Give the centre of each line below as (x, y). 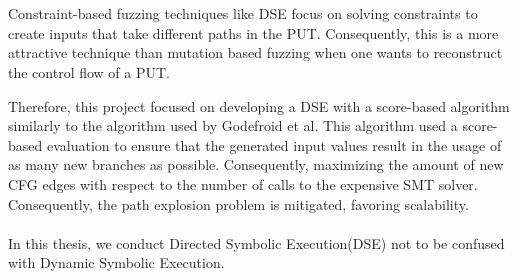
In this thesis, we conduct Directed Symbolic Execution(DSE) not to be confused (256, 242)
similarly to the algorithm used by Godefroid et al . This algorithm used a (233, 125)
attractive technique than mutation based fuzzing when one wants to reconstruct (255, 52)
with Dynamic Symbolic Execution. (116, 262)
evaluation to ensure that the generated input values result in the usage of (274, 144)
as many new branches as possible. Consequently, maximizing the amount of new (256, 164)
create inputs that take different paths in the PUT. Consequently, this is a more (253, 32)
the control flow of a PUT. (89, 71)
